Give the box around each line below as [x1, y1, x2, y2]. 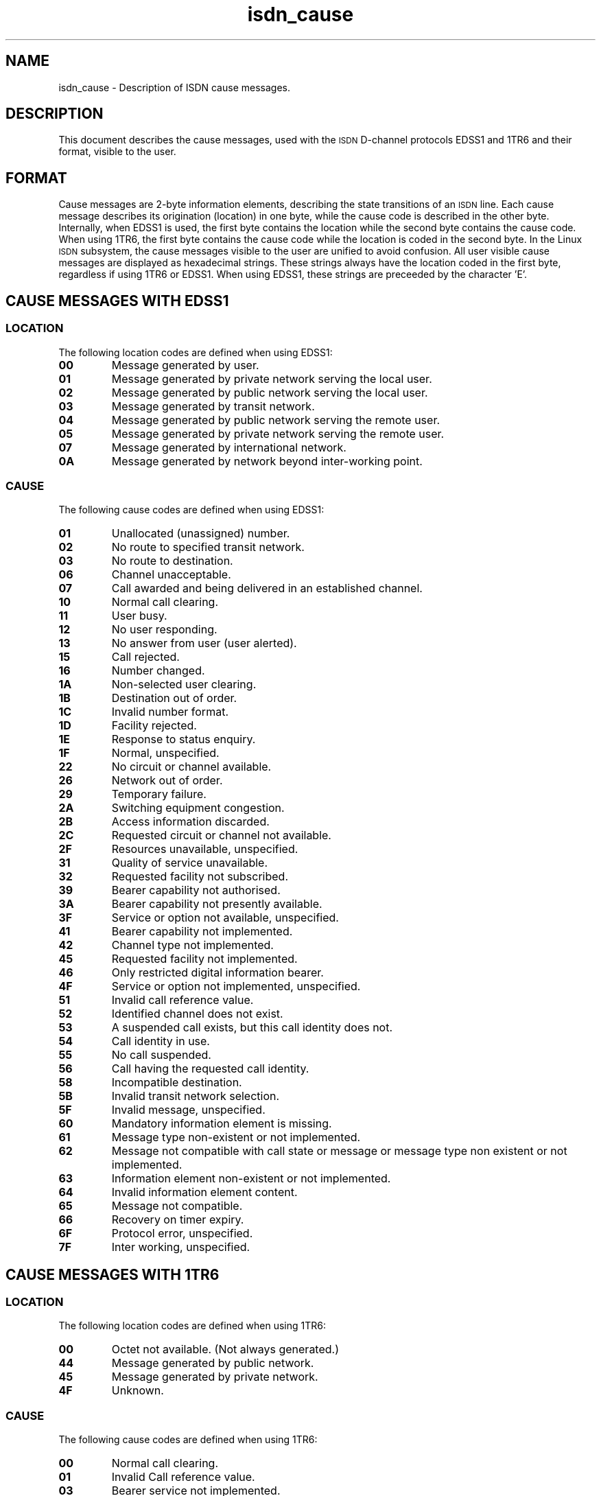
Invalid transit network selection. [111, 1089, 280, 1103]
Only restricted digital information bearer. [111, 966, 324, 980]
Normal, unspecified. [111, 746, 220, 760]
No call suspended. [111, 1048, 211, 1062]
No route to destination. [111, 554, 233, 568]
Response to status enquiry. [111, 732, 256, 747]
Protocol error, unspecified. [111, 1226, 253, 1241]
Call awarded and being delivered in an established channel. [111, 581, 423, 596]
